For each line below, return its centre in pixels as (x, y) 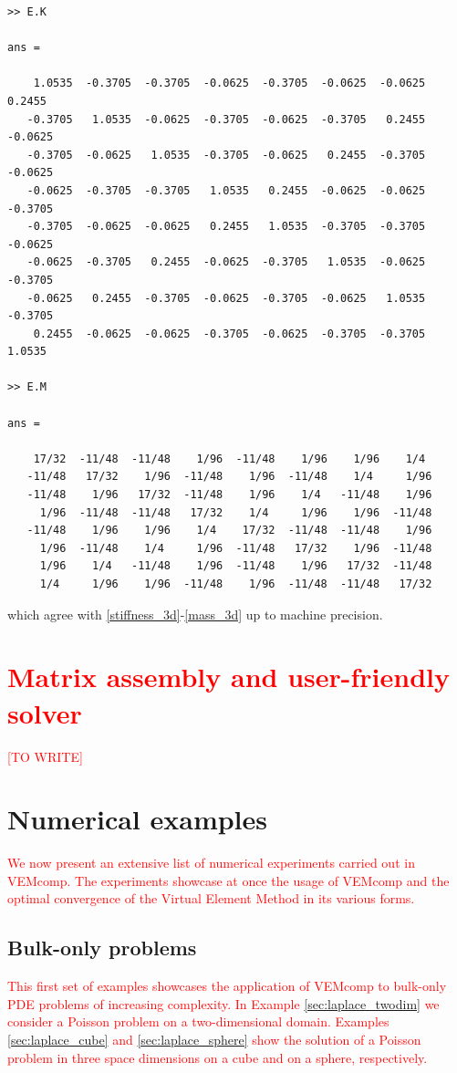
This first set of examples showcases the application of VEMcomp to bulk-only (227, 986)
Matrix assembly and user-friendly (228, 677)
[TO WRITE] (45, 756)
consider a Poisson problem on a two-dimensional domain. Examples (198, 1021)
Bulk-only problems (102, 948)
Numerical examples (138, 819)
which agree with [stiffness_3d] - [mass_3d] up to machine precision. (195, 614)
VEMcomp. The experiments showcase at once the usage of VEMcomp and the (228, 880)
